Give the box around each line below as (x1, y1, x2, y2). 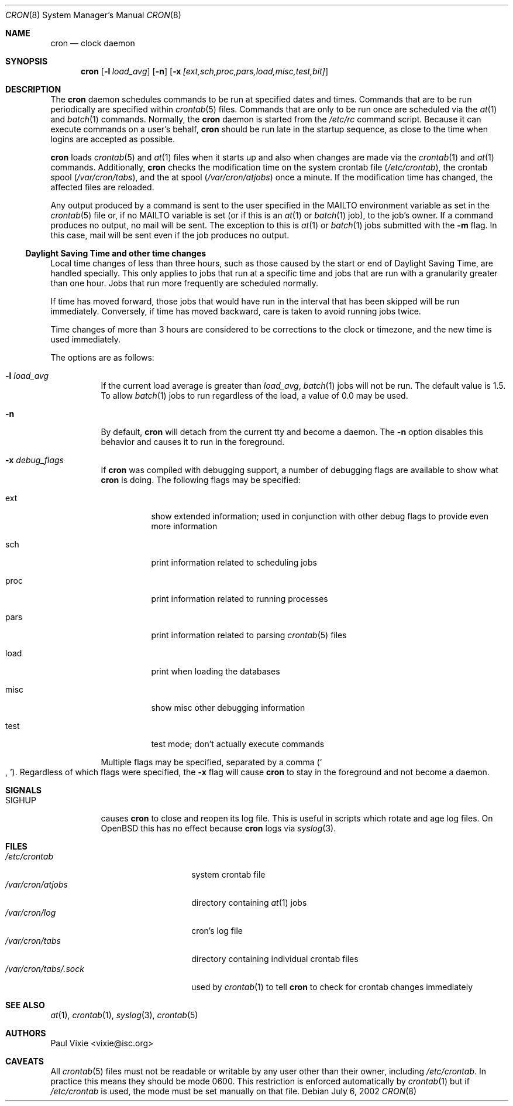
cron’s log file (191, 926, 243, 936)
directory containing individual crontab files (191, 954, 359, 964)
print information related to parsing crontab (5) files (151, 630, 347, 640)
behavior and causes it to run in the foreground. (101, 437, 285, 447)
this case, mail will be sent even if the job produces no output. (50, 230, 290, 240)
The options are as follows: (50, 352, 154, 362)
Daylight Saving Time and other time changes (25, 248, 206, 258)
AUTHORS (5, 1028, 46, 1038)
